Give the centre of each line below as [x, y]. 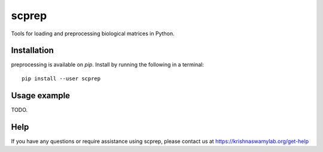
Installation [32, 51]
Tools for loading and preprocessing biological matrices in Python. [93, 34]
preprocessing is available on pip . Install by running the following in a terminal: [108, 65]
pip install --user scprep [61, 78]
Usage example [41, 95]
